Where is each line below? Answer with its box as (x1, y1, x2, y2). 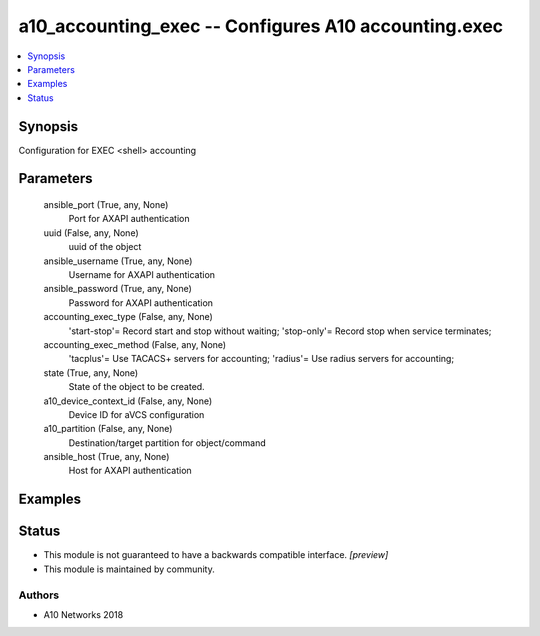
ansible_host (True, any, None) (43, 451, 170, 463)
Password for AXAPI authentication (68, 296, 214, 309)
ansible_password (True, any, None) (43, 283, 192, 295)
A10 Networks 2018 (43, 608, 124, 620)
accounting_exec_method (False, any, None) (43, 338, 227, 350)
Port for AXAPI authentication (68, 213, 190, 225)
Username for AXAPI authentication (68, 268, 215, 280)
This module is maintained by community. (43, 563, 215, 575)
